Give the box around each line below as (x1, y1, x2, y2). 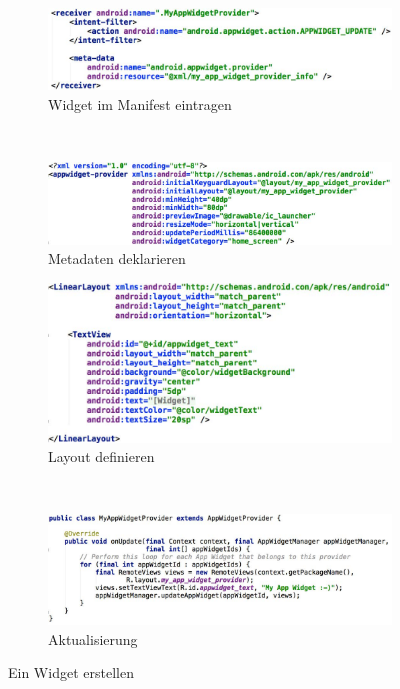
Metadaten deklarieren (48, 248, 186, 269)
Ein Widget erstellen (8, 662, 134, 683)
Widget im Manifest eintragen (48, 93, 232, 114)
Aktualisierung (48, 628, 138, 649)
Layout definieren (48, 446, 155, 467)
